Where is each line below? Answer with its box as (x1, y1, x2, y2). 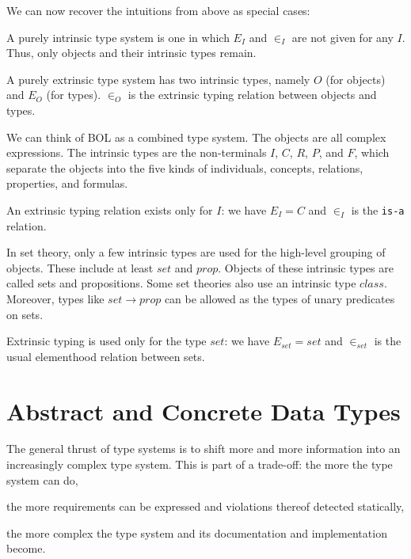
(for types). (46, 86, 101, 103)
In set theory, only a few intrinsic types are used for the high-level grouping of (6, 244, 386, 260)
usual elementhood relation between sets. (6, 348, 205, 364)
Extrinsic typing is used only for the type (6, 333, 207, 349)
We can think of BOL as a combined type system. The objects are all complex (6, 128, 386, 145)
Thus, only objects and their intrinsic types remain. (6, 44, 257, 61)
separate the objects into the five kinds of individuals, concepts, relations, (6, 159, 363, 176)
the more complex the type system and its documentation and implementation (6, 524, 387, 541)
